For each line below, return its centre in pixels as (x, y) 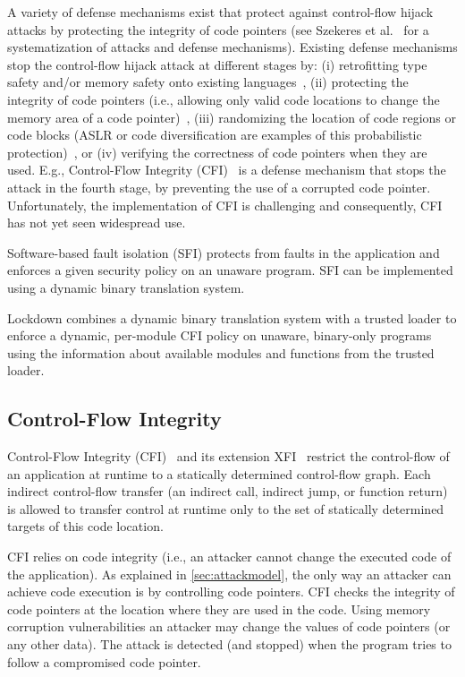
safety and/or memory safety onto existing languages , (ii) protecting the (208, 82)
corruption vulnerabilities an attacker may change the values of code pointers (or (229, 626)
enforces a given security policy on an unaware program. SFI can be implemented (230, 270)
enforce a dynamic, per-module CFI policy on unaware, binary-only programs (220, 335)
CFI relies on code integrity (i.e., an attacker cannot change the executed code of (229, 557)
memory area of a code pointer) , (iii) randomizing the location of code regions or (232, 117)
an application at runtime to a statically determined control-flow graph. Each (219, 473)
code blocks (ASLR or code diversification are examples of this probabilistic (215, 135)
